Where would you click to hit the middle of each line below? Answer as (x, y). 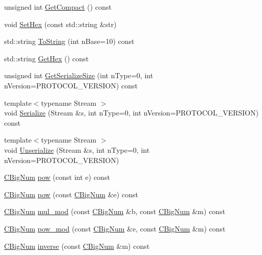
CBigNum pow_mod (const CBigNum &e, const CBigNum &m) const (115, 228)
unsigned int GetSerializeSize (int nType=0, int (79, 75)
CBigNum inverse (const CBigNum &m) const (77, 246)
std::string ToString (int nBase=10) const (69, 41)
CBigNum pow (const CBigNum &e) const (71, 194)
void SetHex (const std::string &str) (60, 24)
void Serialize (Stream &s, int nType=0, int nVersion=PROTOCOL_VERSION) (132, 113)
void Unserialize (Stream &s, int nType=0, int (77, 149)
